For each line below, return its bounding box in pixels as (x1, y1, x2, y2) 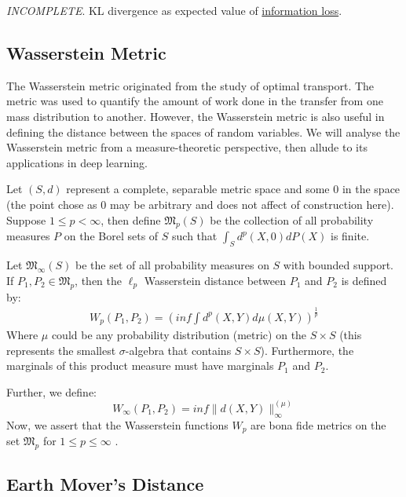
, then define (101, 211, 161, 228)
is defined (341, 272, 387, 288)
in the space (342, 181, 401, 197)
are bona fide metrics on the (251, 416, 386, 433)
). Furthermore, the (260, 342, 354, 358)
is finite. (330, 228, 370, 244)
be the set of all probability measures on (75, 257, 269, 273)
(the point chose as (6, 196, 97, 212)
